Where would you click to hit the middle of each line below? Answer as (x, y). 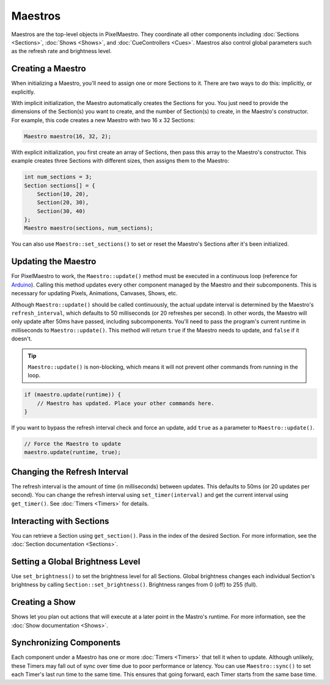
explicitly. (23, 92)
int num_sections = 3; (58, 177)
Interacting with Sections (60, 521)
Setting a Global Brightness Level (76, 561)
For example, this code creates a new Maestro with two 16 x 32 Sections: (103, 120)
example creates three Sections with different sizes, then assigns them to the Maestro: (120, 161)
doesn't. (22, 339)
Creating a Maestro (49, 69)
